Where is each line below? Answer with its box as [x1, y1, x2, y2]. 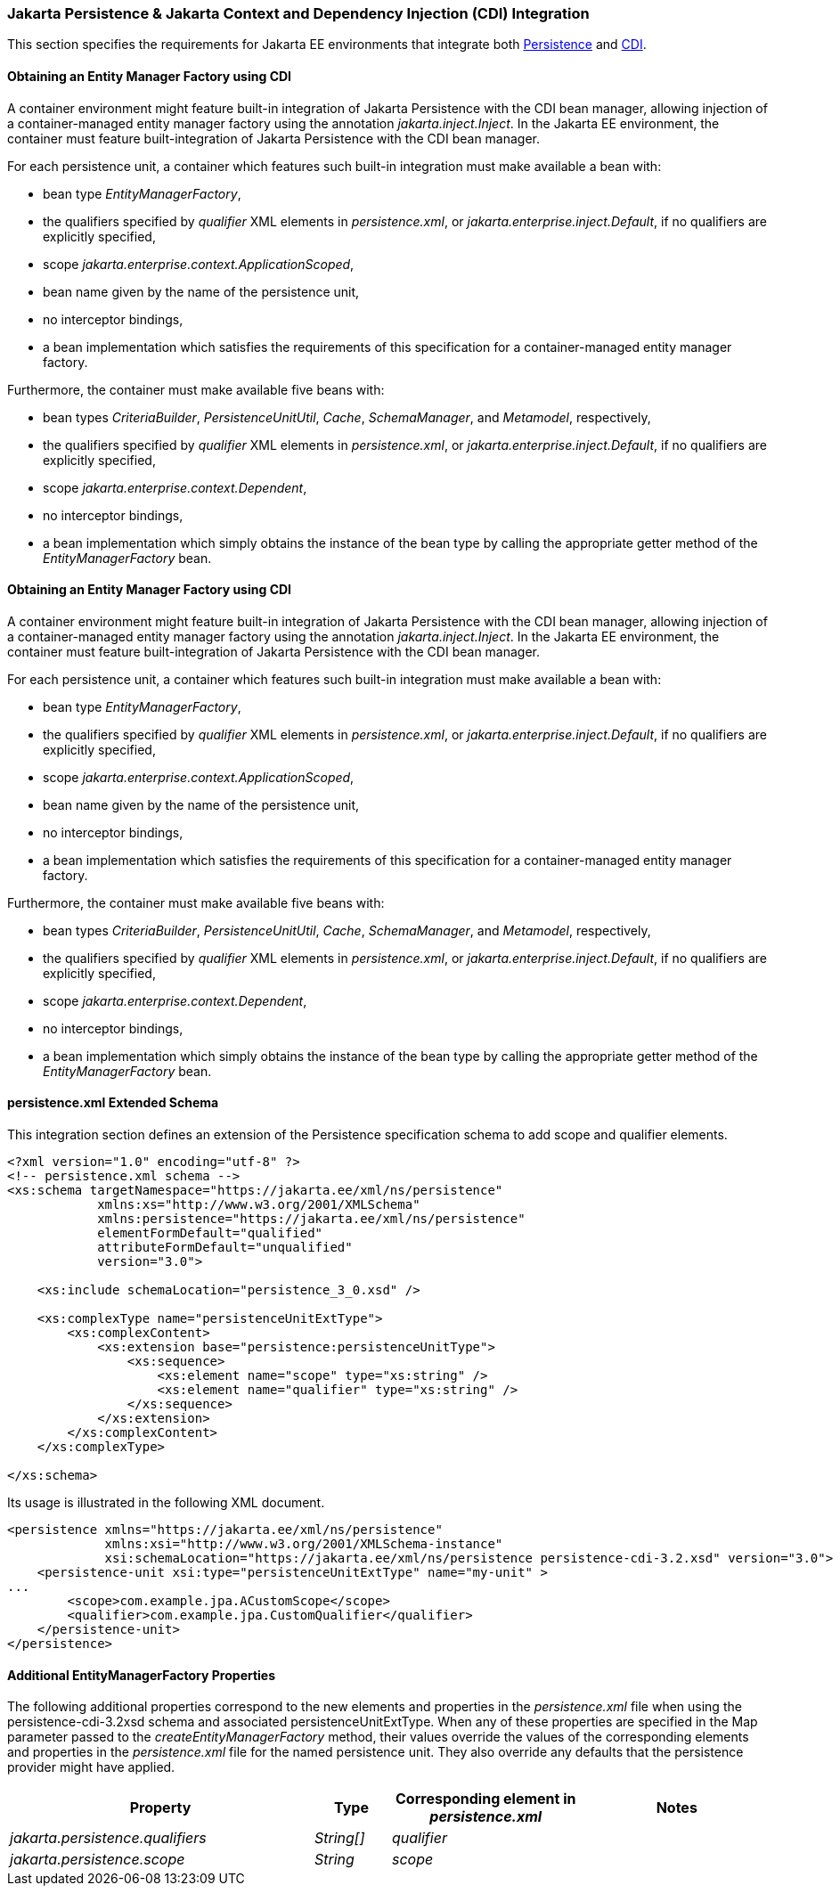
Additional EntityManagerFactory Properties [7, 1667, 276, 1683]
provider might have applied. [7, 1759, 175, 1775]
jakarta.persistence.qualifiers [10, 1829, 207, 1848]
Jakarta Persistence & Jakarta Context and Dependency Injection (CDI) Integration [7, 4, 590, 22]
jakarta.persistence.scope [10, 1850, 185, 1869]
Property [129, 1799, 192, 1817]
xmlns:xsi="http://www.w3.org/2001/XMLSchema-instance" [104, 1537, 503, 1552]
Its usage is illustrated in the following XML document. [7, 1495, 325, 1511]
